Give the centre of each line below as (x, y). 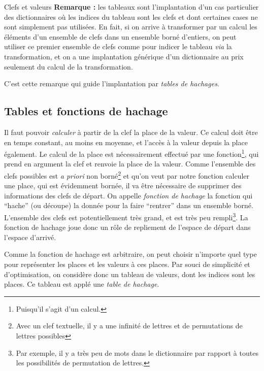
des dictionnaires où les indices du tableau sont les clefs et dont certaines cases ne (131, 16)
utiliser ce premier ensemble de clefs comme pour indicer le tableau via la (118, 46)
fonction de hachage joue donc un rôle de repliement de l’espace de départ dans (127, 227)
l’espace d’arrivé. (30, 237)
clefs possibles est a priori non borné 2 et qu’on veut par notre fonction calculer (127, 175)
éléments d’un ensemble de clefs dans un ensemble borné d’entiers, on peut (120, 36)
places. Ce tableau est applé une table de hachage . (82, 284)
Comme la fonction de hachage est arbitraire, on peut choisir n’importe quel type (130, 254)
